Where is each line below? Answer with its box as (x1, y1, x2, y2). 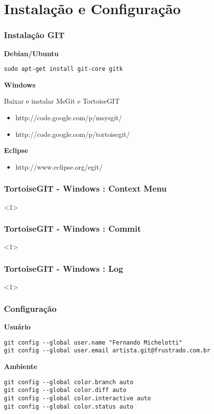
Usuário (4, 322, 31, 332)
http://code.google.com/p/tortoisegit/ (15, 129, 130, 139)
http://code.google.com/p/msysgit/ (15, 112, 122, 123)
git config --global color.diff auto (4, 387, 127, 394)
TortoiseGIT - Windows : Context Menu (4, 182, 167, 195)
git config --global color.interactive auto (4, 394, 151, 402)
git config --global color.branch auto (4, 378, 133, 386)
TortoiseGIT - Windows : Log (4, 262, 123, 274)
